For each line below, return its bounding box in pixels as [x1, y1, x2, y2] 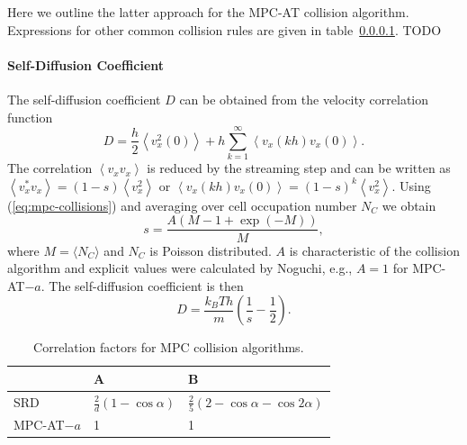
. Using [391, 176, 431, 195]
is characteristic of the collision [289, 241, 460, 259]
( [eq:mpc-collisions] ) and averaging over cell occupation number [7, 195, 357, 214]
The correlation [7, 159, 93, 177]
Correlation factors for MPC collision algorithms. [33, 338, 304, 357]
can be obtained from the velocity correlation [179, 89, 429, 108]
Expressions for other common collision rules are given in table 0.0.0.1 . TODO [7, 20, 442, 39]
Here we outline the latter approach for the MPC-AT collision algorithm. [7, 3, 409, 21]
